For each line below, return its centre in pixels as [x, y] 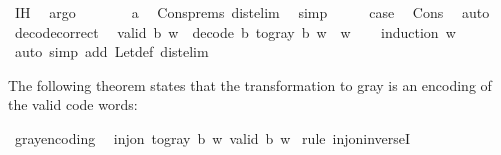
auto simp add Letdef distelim [111, 51]
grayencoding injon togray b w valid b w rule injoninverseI [212, 137]
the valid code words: [73, 104]
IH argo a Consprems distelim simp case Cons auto [252, 12]
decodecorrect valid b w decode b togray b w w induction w [235, 31]
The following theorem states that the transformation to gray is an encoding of [250, 84]
